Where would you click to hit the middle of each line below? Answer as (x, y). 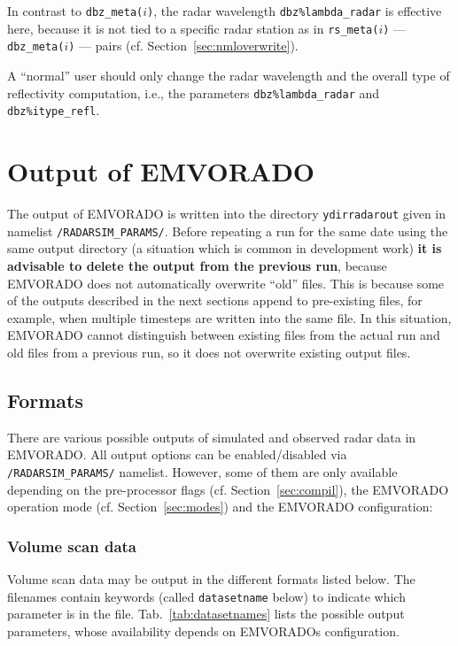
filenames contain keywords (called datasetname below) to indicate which (206, 596)
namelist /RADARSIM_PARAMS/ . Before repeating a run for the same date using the (228, 231)
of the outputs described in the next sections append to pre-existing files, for (215, 300)
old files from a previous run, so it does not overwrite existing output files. (209, 352)
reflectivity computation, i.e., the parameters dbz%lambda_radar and (194, 92)
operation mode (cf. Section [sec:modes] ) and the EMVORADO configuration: (220, 507)
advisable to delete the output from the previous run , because (197, 265)
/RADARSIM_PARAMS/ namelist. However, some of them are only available (202, 471)
